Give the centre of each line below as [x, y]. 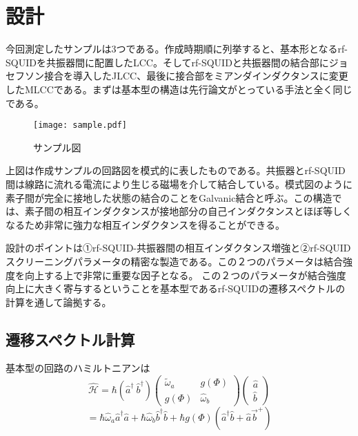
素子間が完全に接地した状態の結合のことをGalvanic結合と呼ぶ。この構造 [169, 197]
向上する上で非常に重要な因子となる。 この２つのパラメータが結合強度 [185, 275]
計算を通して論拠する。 [59, 302]
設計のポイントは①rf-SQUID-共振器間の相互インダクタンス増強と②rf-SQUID [178, 248]
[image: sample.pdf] [80, 125]
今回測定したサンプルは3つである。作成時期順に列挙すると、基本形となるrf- [177, 49]
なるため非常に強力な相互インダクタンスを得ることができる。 [145, 224]
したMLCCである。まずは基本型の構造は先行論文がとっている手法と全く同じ [179, 89]
